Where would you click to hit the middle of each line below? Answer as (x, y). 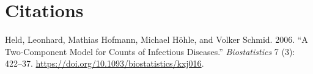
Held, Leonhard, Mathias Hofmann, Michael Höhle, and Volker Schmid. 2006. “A (156, 39)
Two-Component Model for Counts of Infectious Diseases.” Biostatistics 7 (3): (150, 51)
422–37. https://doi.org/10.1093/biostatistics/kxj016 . (105, 63)
